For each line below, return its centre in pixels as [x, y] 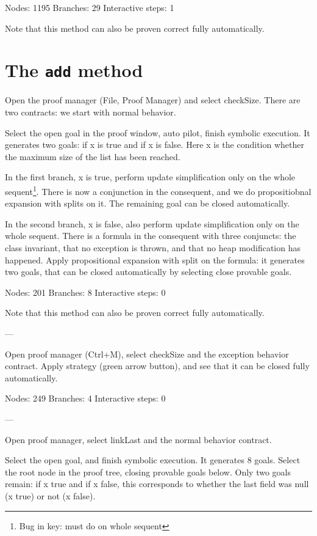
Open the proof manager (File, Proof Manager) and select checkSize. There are [153, 100]
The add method [74, 70]
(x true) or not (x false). [50, 495]
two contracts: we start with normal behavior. [91, 112]
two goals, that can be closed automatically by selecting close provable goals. [148, 272]
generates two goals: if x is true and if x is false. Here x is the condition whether [155, 145]
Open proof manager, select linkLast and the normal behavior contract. [138, 439]
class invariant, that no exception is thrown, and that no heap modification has [153, 248]
